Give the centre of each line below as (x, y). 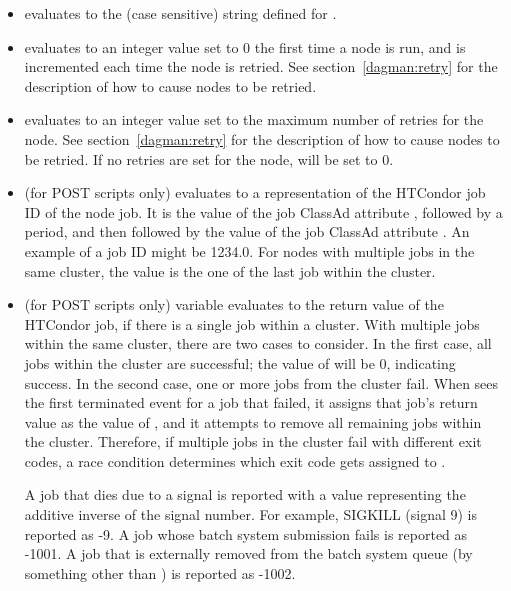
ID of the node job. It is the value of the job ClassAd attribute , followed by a (263, 211)
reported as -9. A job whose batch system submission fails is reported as (246, 533)
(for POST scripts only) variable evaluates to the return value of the (234, 304)
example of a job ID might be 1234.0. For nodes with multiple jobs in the (249, 250)
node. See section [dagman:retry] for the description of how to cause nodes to (262, 138)
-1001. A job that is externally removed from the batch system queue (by (248, 553)
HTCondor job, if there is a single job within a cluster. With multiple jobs (252, 323)
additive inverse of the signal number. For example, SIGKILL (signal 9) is (251, 514)
